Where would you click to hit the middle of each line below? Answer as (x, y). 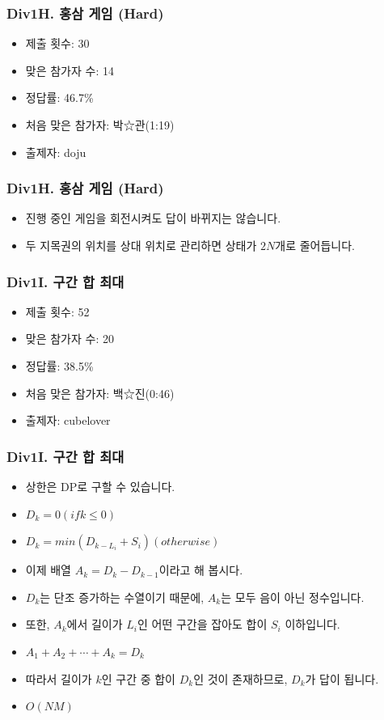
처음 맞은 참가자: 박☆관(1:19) (100, 125)
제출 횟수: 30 (57, 43)
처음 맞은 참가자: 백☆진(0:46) (100, 393)
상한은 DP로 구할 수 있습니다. (100, 486)
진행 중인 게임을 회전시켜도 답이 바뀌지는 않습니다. (153, 218)
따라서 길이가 (59, 678)
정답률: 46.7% (59, 97)
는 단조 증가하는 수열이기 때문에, (122, 597)
